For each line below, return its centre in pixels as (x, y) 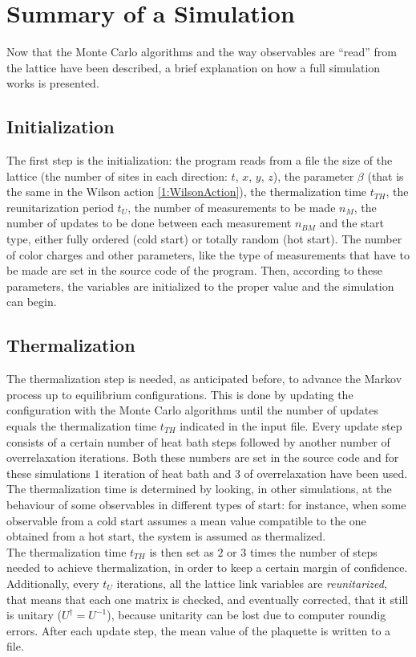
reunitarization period (60, 207)
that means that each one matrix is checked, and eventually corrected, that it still (208, 599)
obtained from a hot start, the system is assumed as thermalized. (166, 536)
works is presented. (53, 83)
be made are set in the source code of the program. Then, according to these (194, 270)
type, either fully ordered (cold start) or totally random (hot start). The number (204, 239)
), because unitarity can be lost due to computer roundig (246, 615)
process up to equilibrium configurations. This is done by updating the (180, 394)
